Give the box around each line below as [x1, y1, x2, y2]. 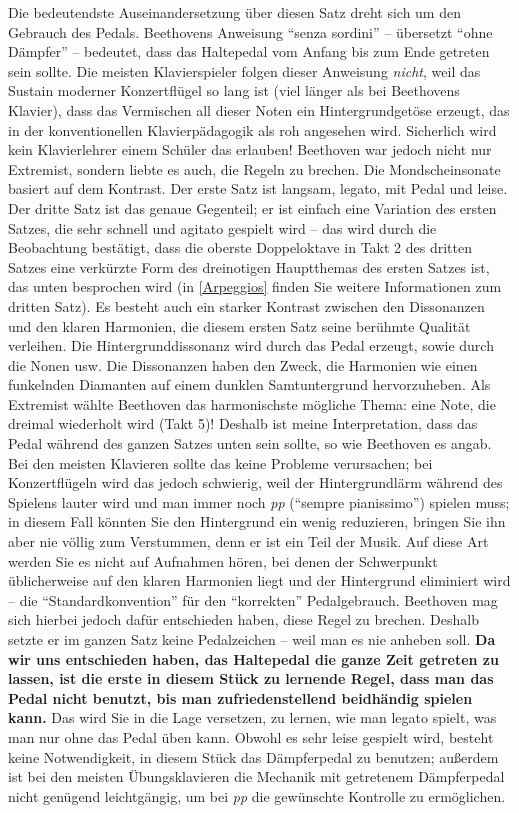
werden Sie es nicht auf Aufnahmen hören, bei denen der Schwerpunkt [8, 550, 438, 571]
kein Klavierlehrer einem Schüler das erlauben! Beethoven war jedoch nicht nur [8, 139, 492, 160]
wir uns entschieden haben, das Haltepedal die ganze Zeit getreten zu [8, 648, 499, 669]
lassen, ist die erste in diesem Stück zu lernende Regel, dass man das [8, 668, 494, 689]
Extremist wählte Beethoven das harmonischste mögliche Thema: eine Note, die [8, 393, 496, 414]
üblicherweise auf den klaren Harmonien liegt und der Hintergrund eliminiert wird [8, 570, 511, 591]
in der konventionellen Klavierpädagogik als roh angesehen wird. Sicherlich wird [8, 119, 497, 140]
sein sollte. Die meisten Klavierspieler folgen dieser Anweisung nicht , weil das [8, 60, 481, 81]
